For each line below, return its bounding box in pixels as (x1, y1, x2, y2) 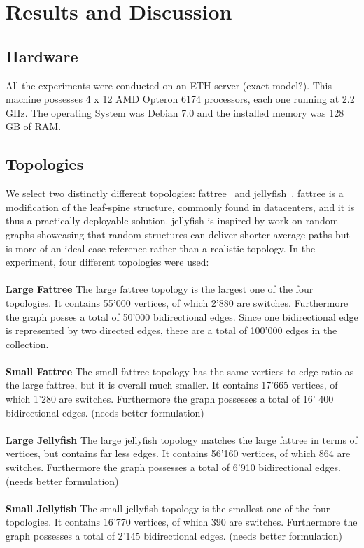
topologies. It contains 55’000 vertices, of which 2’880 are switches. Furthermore (6, 295, 349, 310)
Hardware (6, 45, 78, 66)
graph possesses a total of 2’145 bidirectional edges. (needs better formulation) (6, 528, 342, 542)
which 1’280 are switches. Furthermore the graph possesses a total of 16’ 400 (6, 391, 334, 406)
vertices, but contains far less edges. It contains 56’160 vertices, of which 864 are (6, 446, 351, 461)
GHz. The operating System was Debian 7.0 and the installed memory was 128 (6, 105, 344, 120)
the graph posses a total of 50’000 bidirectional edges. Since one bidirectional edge (6, 309, 358, 324)
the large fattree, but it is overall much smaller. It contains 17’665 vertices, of (6, 377, 338, 392)
